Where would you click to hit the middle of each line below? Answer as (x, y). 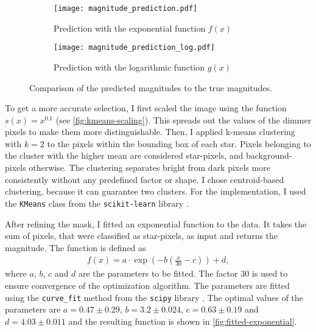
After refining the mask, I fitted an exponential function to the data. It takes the (156, 223)
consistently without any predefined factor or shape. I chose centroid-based (145, 179)
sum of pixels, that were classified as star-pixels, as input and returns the (142, 236)
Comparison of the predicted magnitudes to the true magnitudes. (151, 87)
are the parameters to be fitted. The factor (158, 273)
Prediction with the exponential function (130, 28)
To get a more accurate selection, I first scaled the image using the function (146, 108)
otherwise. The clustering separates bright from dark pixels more (149, 168)
